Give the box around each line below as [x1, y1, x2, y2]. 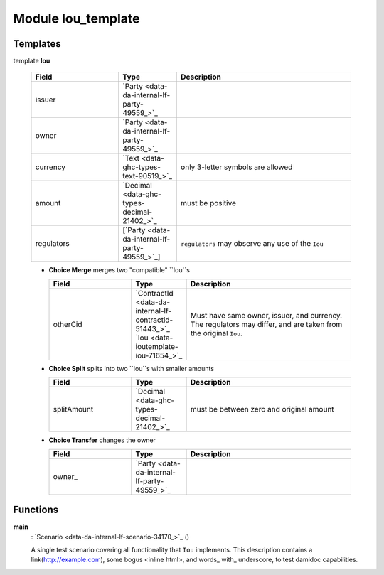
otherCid [53, 319, 82, 329]
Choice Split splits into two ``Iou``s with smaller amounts [48, 364, 215, 372]
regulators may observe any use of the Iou [180, 239, 324, 249]
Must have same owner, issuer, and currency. [190, 310, 343, 320]
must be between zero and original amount [190, 404, 334, 414]
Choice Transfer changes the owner [48, 436, 156, 444]
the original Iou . [190, 328, 243, 338]
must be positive [180, 198, 236, 208]
